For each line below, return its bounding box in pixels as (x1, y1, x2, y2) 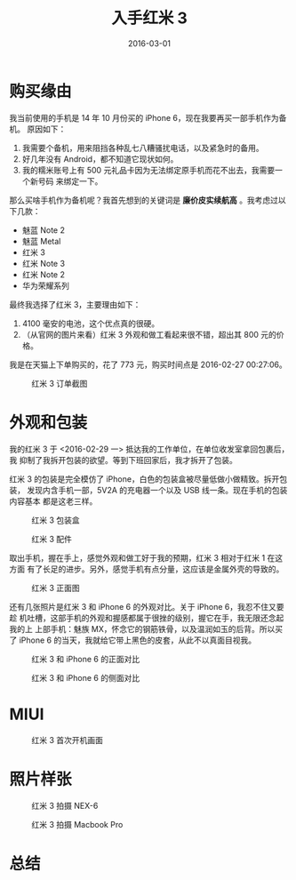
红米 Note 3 (21, 258, 65, 268)
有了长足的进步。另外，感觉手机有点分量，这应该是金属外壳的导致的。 (26, 564, 284, 574)
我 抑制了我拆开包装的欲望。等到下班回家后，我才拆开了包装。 (9, 454, 237, 465)
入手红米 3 (110, 8, 188, 28)
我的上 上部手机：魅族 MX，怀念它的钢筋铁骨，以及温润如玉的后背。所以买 (9, 623, 284, 634)
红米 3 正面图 (31, 582, 80, 593)
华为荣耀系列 (21, 280, 69, 291)
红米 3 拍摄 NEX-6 (31, 800, 99, 811)
